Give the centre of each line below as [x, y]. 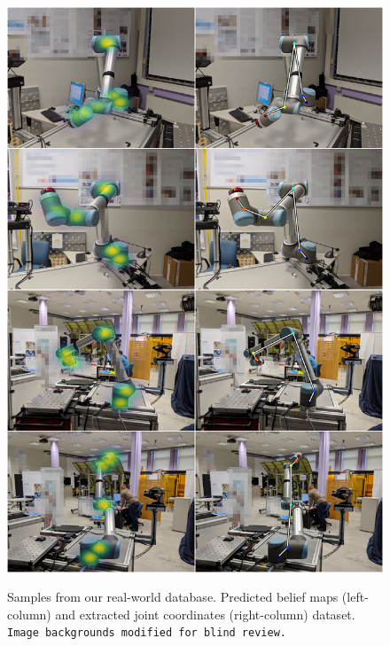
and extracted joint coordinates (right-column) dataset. [205, 614]
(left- [355, 597]
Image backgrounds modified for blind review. [147, 633]
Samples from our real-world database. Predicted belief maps [173, 597]
